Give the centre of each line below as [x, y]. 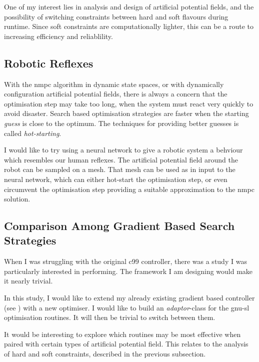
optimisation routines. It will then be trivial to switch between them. [110, 317]
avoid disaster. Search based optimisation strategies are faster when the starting [126, 113]
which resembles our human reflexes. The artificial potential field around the [121, 159]
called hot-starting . [33, 133]
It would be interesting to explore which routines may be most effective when [122, 334]
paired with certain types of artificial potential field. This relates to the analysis [126, 344]
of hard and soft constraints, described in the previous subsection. [105, 354]
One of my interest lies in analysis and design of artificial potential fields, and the [129, 6]
